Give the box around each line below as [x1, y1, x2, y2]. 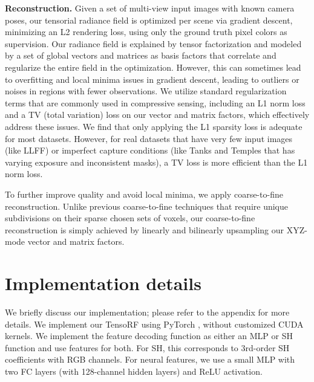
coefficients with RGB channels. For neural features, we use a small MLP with [5, 353, 295, 366]
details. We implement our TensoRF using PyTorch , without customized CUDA [5, 317, 304, 330]
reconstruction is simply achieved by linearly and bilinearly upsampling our [5, 223, 284, 236]
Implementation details [5, 271, 201, 296]
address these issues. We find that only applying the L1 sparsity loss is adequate [5, 120, 303, 132]
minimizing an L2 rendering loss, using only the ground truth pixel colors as [5, 25, 287, 38]
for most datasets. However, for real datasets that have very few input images [5, 132, 293, 144]
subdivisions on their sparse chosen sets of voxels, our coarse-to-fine [5, 212, 255, 224]
